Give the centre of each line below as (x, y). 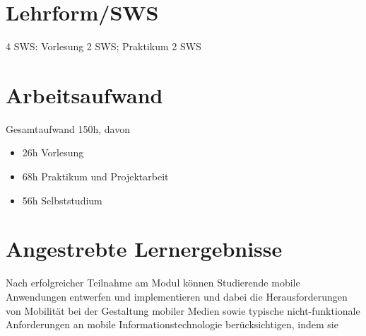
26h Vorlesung (53, 152)
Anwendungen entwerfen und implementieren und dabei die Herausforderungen (177, 296)
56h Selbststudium (62, 200)
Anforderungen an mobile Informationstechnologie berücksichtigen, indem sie (172, 324)
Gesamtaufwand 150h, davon (68, 128)
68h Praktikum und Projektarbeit (95, 176)
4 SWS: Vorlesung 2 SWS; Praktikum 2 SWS (104, 46)
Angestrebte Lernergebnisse (144, 249)
